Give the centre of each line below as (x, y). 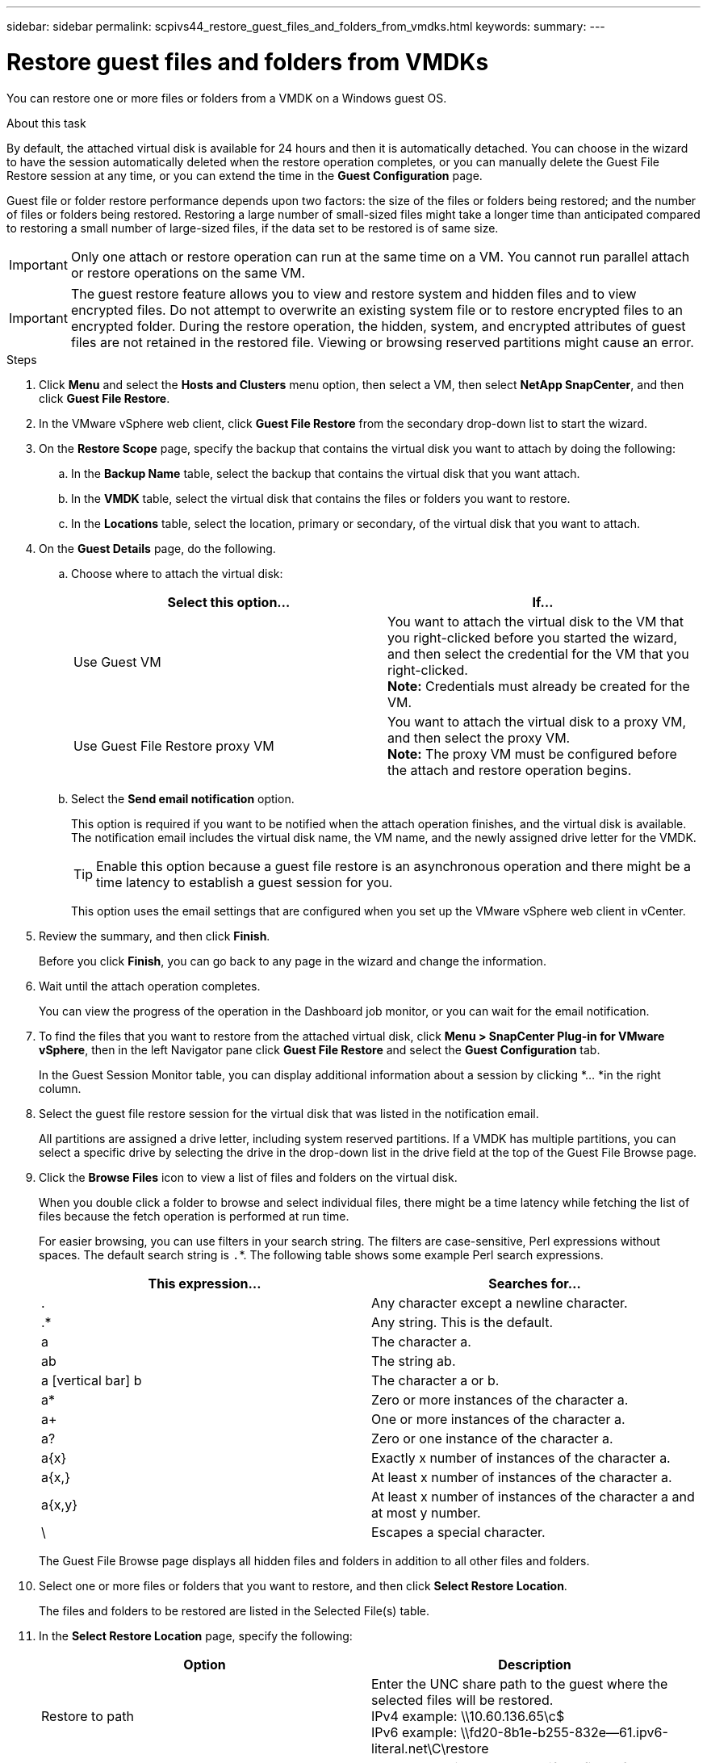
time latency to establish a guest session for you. (245, 882)
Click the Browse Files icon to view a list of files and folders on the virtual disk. (248, 1177)
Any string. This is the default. (462, 1322)
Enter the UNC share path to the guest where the (520, 1683)
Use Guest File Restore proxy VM (174, 745)
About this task (46, 123)
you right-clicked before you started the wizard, (533, 637)
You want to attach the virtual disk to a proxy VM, (537, 721)
